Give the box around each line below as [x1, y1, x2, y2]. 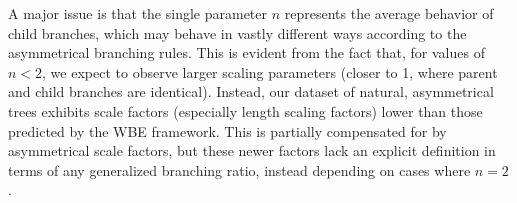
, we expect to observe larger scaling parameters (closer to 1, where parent [42, 61, 498, 82]
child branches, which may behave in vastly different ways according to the [8, 22, 467, 43]
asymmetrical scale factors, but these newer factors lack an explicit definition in [8, 140, 496, 161]
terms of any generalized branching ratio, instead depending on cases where [8, 159, 471, 180]
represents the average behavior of [284, 3, 494, 23]
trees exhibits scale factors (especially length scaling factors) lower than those [8, 100, 483, 121]
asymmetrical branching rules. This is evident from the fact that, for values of [8, 42, 485, 63]
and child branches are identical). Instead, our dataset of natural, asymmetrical [8, 81, 494, 102]
